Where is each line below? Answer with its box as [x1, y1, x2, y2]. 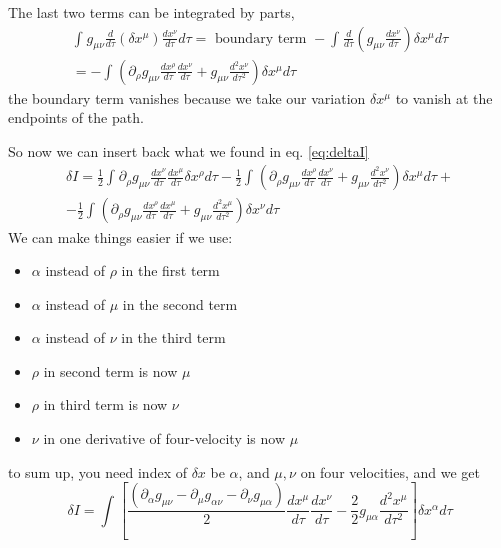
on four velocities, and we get [300, 461, 481, 482]
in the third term [121, 327, 226, 348]
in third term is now [43, 394, 168, 415]
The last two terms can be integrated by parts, [8, 2, 295, 22]
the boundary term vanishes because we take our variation [8, 87, 366, 108]
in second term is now [43, 360, 178, 381]
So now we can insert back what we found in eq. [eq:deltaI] [8, 140, 369, 161]
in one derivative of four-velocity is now [43, 428, 286, 449]
